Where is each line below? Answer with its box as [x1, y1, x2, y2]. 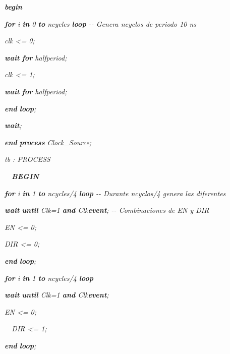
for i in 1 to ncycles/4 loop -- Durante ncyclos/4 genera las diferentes [5, 188, 226, 198]
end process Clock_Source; [5, 137, 92, 147]
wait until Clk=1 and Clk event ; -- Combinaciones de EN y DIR [5, 205, 209, 215]
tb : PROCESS [5, 154, 50, 164]
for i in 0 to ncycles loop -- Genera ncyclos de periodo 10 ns [5, 18, 197, 29]
